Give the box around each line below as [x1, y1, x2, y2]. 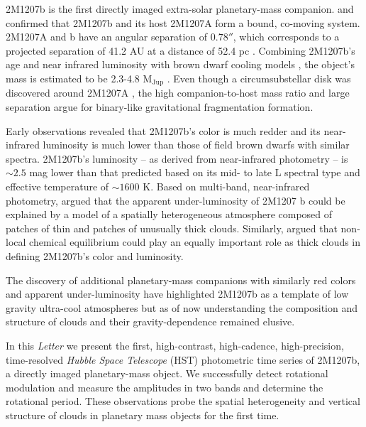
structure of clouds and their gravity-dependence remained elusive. [6, 314, 295, 329]
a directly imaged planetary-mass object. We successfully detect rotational [6, 366, 328, 381]
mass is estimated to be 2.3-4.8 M [6, 70, 152, 85]
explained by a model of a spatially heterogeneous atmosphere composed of [6, 207, 333, 222]
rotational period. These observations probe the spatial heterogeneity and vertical [6, 394, 360, 409]
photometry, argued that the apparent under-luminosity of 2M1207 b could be [6, 193, 345, 207]
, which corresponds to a [233, 29, 340, 44]
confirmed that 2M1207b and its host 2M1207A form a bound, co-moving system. [6, 15, 360, 30]
